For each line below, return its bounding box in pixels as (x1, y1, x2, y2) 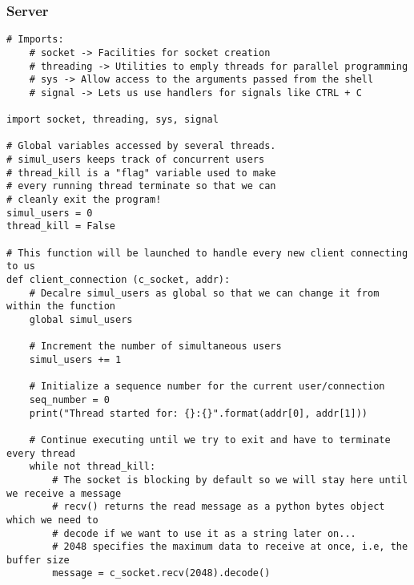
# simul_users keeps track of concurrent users (6, 154, 265, 166)
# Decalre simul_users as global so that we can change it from (29, 287, 380, 299)
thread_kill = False (6, 220, 116, 232)
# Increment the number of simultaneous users (29, 341, 282, 353)
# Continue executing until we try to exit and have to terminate (29, 434, 391, 446)
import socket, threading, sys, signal (6, 114, 219, 126)
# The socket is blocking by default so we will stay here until (52, 474, 408, 486)
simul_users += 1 (29, 353, 122, 365)
